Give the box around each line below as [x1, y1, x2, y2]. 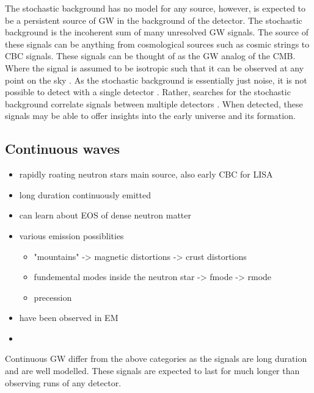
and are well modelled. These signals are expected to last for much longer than [5, 364, 300, 377]
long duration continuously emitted [19, 188, 152, 201]
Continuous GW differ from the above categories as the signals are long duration [5, 352, 307, 365]
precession [34, 290, 72, 303]
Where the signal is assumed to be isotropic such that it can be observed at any [5, 61, 304, 74]
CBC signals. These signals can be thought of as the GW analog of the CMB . [5, 49, 296, 62]
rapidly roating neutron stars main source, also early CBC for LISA [19, 168, 273, 181]
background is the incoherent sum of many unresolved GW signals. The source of [5, 26, 309, 38]
